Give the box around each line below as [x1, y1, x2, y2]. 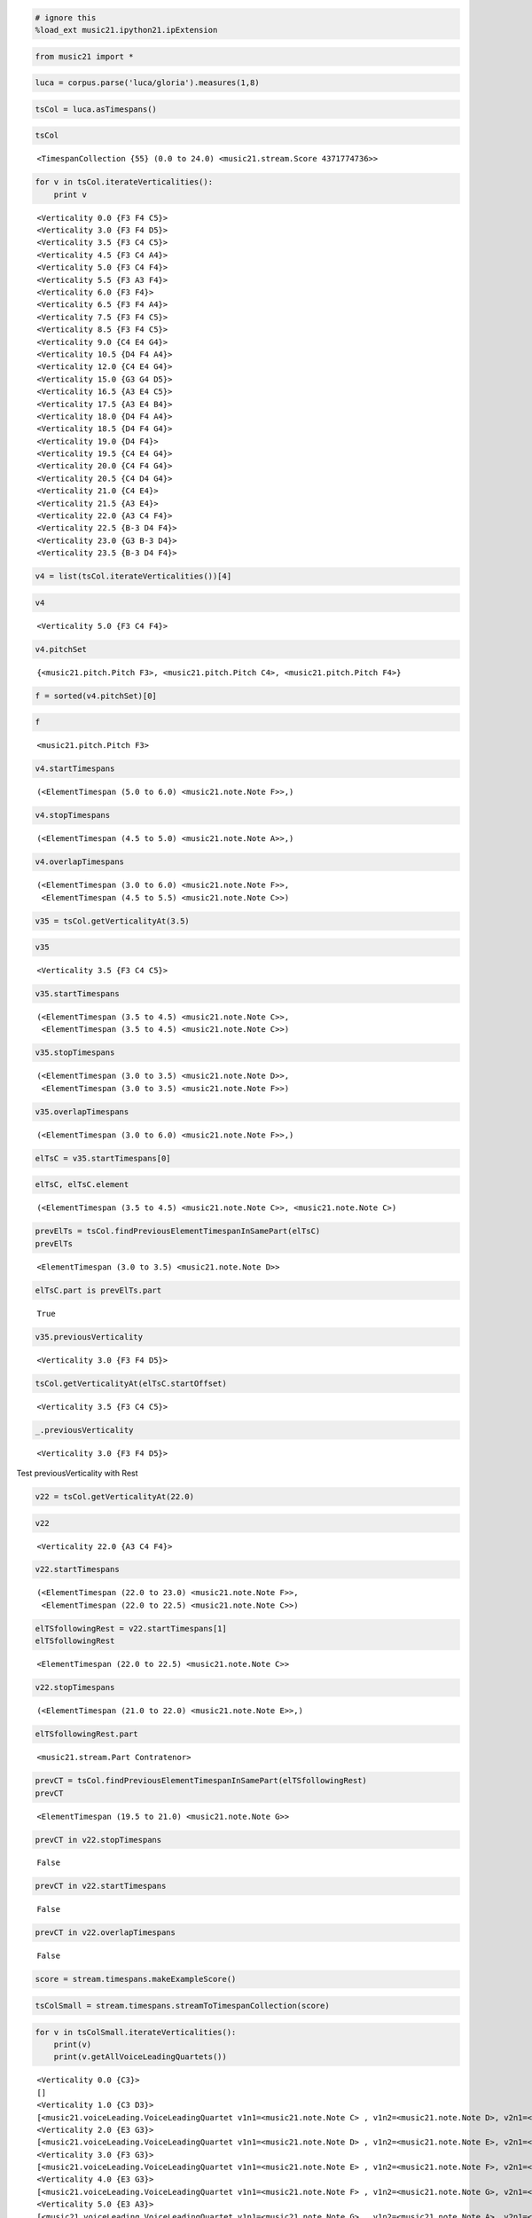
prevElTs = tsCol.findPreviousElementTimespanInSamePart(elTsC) [35, 1226, 321, 1237]
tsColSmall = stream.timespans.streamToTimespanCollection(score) [35, 2001, 330, 2010]
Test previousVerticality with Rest [16, 1467, 138, 1478]
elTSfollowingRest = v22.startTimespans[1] [35, 1624, 228, 1633]
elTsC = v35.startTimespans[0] [35, 1153, 172, 1163]
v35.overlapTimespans [35, 1106, 129, 1117]
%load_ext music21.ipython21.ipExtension [35, 25, 218, 35]
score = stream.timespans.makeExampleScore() [35, 1974, 237, 1985]
